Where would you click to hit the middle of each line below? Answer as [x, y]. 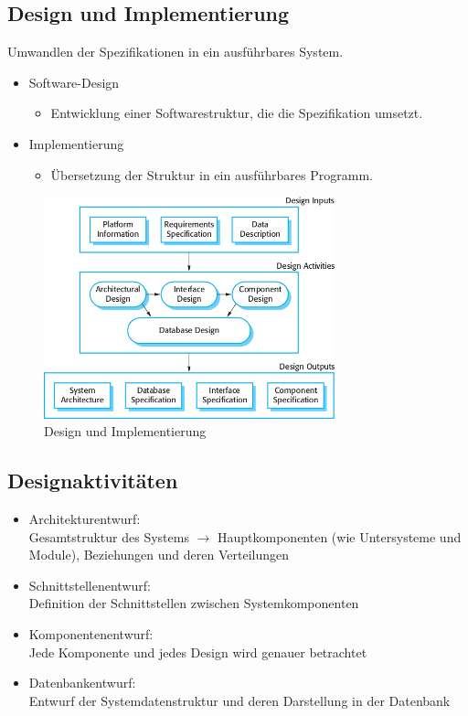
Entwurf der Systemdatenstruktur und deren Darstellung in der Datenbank [239, 700]
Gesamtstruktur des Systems [109, 536]
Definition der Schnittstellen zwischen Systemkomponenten [194, 603]
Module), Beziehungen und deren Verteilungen [159, 555]
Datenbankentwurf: [82, 683]
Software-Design [74, 82]
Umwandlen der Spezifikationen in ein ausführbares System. [175, 52]
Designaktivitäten [93, 481]
